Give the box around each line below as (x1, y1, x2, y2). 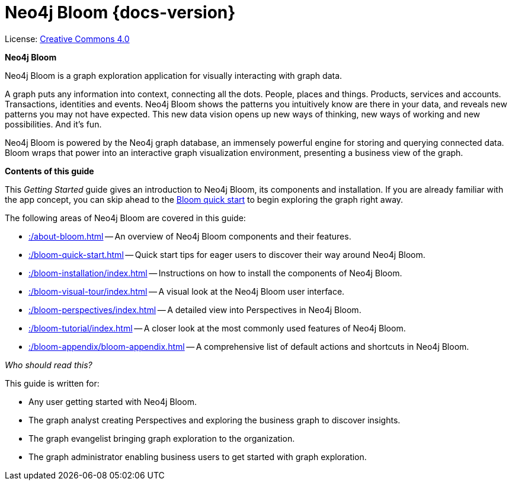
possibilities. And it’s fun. (5, 119, 102, 129)
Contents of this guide (5, 165, 94, 176)
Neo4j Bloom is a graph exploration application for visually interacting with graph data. (5, 70, 343, 81)
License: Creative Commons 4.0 (5, 33, 130, 44)
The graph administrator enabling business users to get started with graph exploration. (28, 451, 367, 462)
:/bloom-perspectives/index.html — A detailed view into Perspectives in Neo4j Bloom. (28, 304, 361, 315)
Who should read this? (5, 359, 92, 370)
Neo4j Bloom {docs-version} (5, 2, 236, 23)
